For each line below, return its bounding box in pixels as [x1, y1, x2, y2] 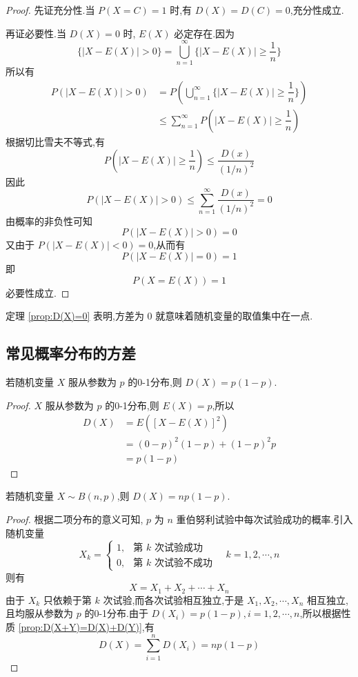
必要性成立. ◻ [6, 285, 70, 300]
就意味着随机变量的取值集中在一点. [155, 308, 313, 323]
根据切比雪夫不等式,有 [6, 134, 105, 148]
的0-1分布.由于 [84, 606, 148, 620]
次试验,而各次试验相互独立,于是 [103, 592, 244, 607]
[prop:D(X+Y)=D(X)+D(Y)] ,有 [18, 619, 155, 634]
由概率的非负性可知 [6, 213, 92, 228]
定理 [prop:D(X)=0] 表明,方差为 [6, 308, 144, 323]
